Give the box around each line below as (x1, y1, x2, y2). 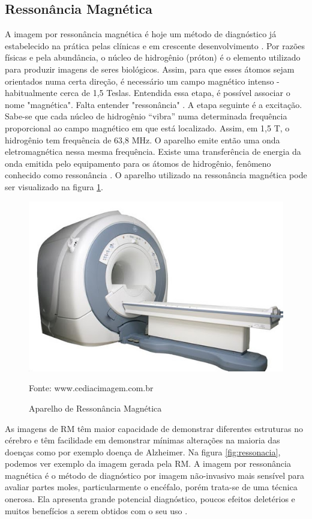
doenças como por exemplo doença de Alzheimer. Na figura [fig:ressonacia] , (5, 445, 281, 458)
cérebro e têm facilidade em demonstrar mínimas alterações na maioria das (5, 434, 280, 446)
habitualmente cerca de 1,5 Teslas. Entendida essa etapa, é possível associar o (5, 86, 290, 99)
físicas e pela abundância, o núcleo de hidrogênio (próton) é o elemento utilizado (5, 51, 301, 64)
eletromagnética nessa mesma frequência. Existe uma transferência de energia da (5, 145, 301, 158)
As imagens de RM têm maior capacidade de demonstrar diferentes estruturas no (5, 422, 304, 434)
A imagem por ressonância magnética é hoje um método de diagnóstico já (5, 28, 277, 40)
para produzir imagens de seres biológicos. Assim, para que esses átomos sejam (5, 62, 295, 75)
